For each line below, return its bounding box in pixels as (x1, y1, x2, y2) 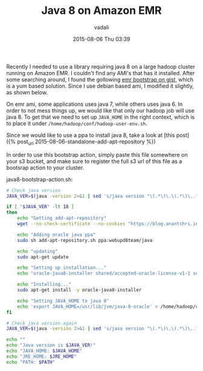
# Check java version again (6, 320, 77, 326)
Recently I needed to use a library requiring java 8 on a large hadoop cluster (6, 63, 195, 70)
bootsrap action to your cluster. (6, 164, 85, 171)
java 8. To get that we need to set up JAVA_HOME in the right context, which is (6, 113, 195, 120)
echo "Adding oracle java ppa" (17, 231, 96, 238)
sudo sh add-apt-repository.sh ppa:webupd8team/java (17, 237, 153, 243)
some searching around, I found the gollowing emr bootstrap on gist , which (6, 76, 193, 83)
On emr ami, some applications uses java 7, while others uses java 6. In (6, 100, 183, 108)
